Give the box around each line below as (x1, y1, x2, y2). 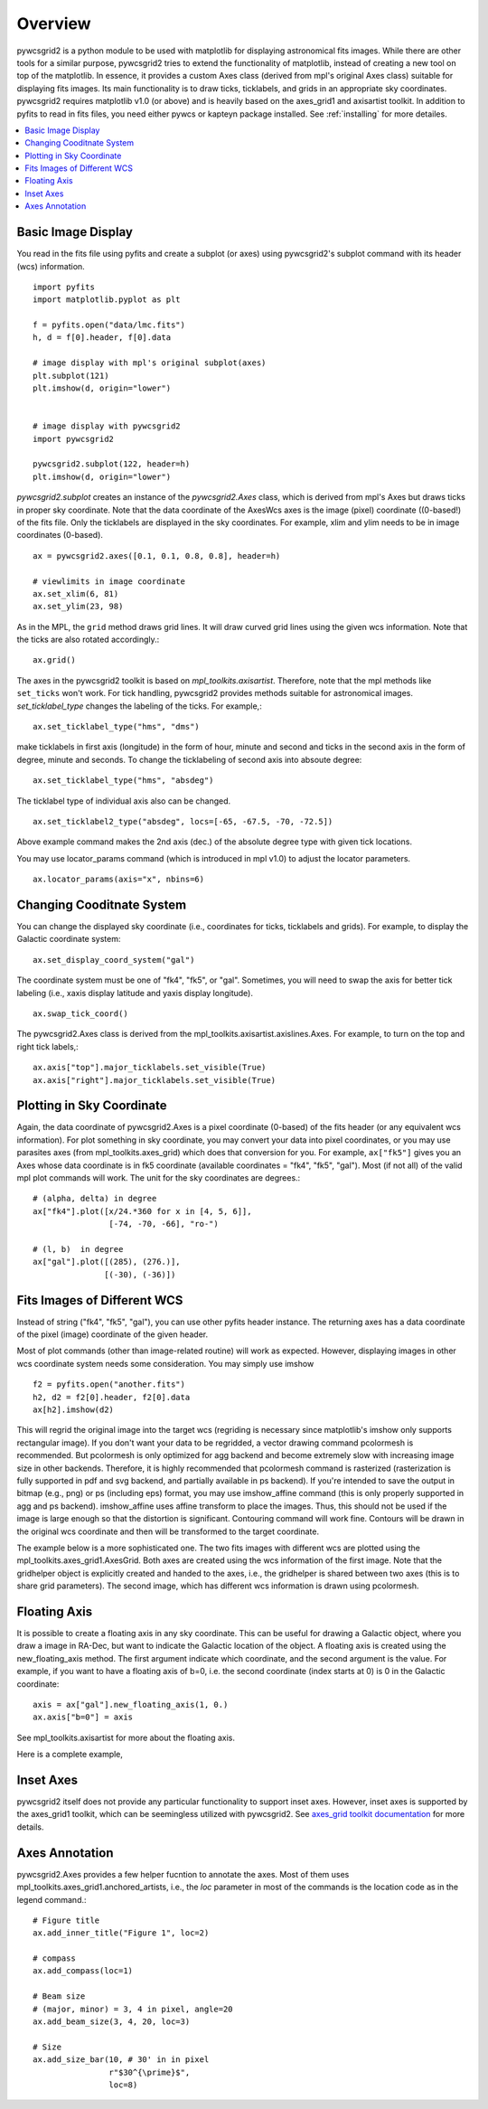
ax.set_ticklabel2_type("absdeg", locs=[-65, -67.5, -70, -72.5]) (33, 816, 333, 826)
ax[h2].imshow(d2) (33, 1405, 115, 1415)
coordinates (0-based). (16, 530, 104, 541)
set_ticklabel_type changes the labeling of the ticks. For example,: (16, 701, 262, 711)
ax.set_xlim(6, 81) (33, 588, 119, 598)
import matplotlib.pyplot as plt (33, 295, 181, 305)
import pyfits (33, 281, 95, 292)
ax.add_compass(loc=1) (33, 1966, 134, 1976)
